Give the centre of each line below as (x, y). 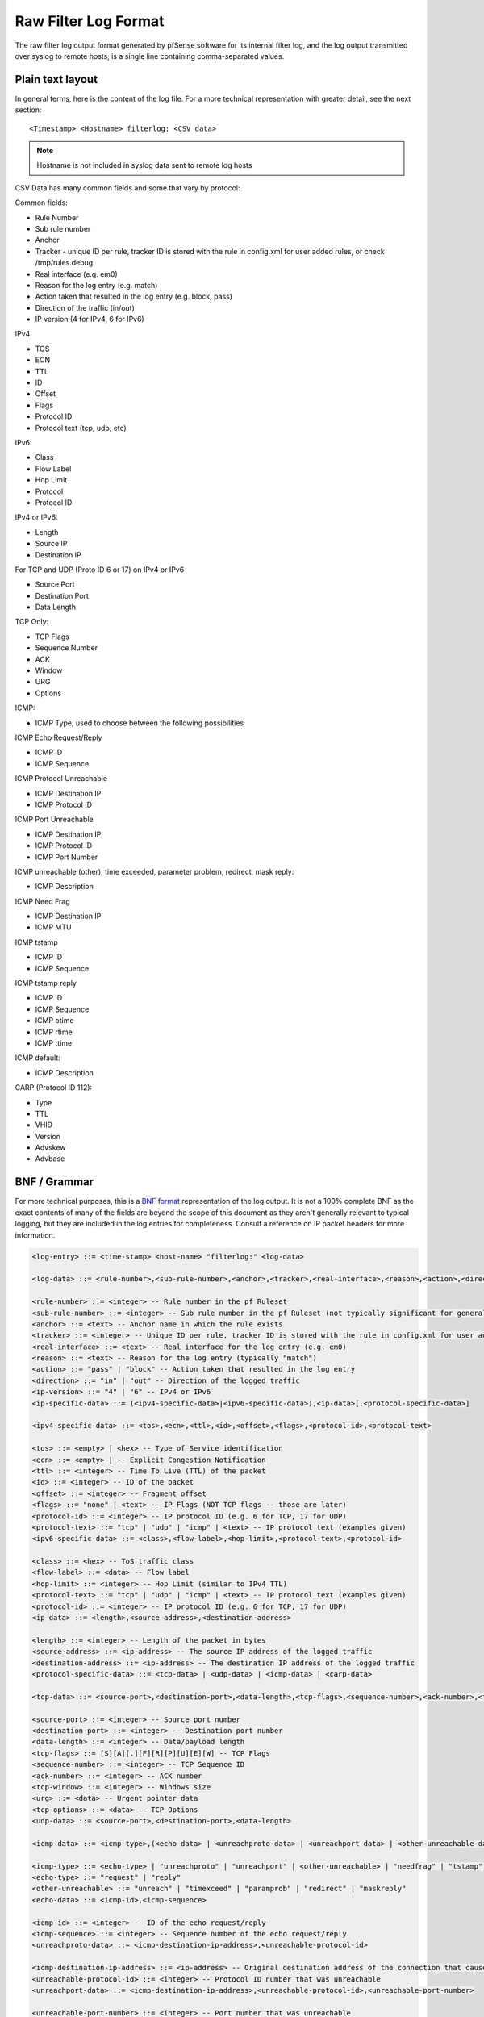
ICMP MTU (53, 927)
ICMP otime (54, 1021)
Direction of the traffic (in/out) (85, 307)
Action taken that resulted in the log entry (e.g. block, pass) (134, 296)
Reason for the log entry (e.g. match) (96, 285)
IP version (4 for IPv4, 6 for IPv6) (90, 319)
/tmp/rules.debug (64, 263)
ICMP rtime (54, 1032)
